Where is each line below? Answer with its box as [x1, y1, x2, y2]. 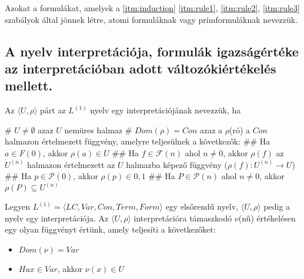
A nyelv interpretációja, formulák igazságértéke [5, 42, 299, 60]
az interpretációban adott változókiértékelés [5, 59, 276, 77]
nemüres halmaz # [64, 123, 132, 136]
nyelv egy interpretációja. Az [5, 211, 109, 224]
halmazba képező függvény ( [126, 158, 228, 170]
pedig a [263, 200, 290, 213]
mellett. [5, 76, 53, 95]
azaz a [199, 123, 223, 136]
